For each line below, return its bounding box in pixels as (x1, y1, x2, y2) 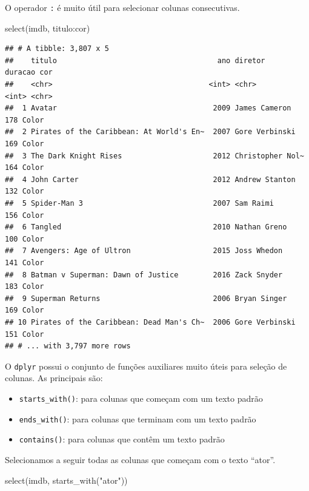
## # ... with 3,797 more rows (5, 342, 131, 351)
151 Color (5, 330, 44, 339)
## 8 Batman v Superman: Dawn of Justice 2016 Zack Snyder (5, 270, 283, 279)
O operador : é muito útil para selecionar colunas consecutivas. (5, 1, 240, 13)
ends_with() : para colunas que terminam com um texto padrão (19, 412, 256, 425)
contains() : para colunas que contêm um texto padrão (19, 433, 225, 445)
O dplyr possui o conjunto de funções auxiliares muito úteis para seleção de (5, 359, 287, 372)
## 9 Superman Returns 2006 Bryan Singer (5, 294, 287, 303)
